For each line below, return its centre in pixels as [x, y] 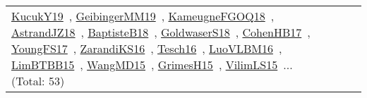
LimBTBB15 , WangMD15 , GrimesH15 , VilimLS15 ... [152, 65]
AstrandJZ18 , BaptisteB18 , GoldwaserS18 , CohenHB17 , [161, 32]
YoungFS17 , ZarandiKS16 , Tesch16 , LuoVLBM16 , [147, 48]
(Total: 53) [38, 81]
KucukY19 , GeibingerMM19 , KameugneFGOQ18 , [143, 16]
